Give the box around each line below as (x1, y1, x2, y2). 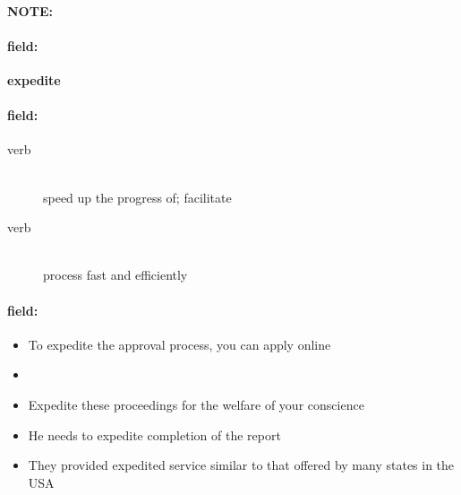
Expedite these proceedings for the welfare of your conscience (28, 395, 364, 413)
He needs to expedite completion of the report (28, 425, 281, 444)
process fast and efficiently (43, 265, 188, 284)
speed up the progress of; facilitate (43, 187, 232, 206)
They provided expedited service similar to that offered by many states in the (28, 456, 455, 474)
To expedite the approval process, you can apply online (28, 334, 331, 353)
